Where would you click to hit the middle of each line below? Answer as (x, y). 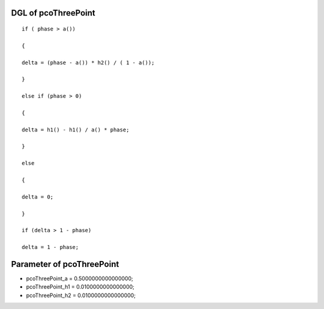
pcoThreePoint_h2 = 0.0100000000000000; (81, 295)
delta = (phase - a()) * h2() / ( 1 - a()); (88, 62)
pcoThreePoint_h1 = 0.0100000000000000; (80, 287)
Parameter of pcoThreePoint (65, 264)
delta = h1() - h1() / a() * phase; (76, 130)
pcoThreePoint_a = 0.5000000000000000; (79, 278)
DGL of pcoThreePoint (53, 13)
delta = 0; (38, 197)
